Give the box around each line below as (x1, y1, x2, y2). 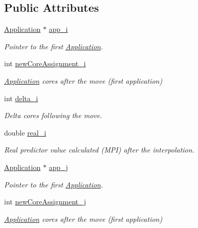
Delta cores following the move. (4, 110, 102, 121)
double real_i (4, 127, 47, 138)
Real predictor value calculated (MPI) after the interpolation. (4, 144, 194, 155)
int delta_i (4, 92, 38, 103)
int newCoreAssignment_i (4, 58, 86, 69)
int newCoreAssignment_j (4, 196, 86, 207)
